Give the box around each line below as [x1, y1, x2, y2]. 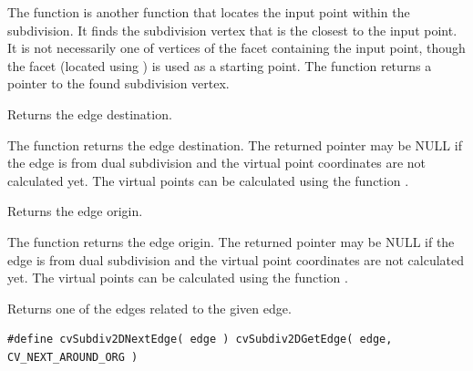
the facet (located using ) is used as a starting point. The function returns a [7, 56, 432, 75]
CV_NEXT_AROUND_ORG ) [7, 350, 139, 364]
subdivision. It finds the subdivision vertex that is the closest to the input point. [7, 20, 458, 39]
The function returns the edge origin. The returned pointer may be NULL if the [7, 232, 455, 251]
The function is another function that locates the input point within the [7, 3, 410, 21]
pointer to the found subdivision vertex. [7, 74, 230, 93]
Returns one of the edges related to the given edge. [7, 298, 292, 317]
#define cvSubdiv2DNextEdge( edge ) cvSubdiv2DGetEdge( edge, [7, 333, 393, 346]
